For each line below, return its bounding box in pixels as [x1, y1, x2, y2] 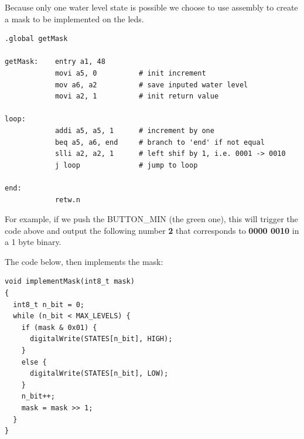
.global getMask [5, 35, 68, 43]
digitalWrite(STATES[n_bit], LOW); [29, 369, 169, 378]
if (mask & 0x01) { [21, 323, 97, 332]
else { [21, 358, 47, 366]
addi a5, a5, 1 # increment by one [54, 126, 214, 135]
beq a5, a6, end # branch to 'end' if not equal [54, 138, 265, 147]
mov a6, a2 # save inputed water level [54, 80, 248, 89]
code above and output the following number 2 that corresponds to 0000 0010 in [5, 224, 299, 236]
